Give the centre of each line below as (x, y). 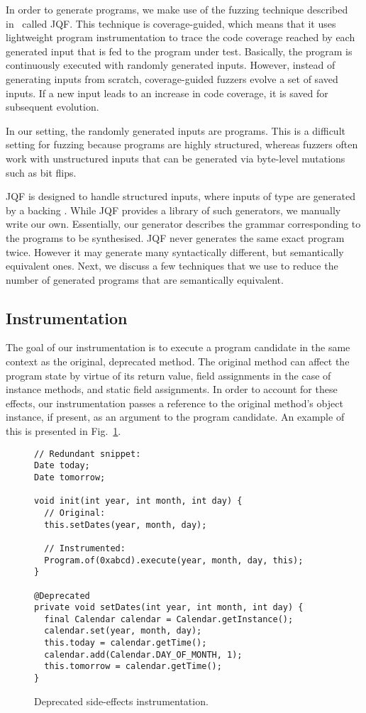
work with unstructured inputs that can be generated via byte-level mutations (176, 158)
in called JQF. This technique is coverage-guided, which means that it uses (171, 23)
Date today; (62, 466)
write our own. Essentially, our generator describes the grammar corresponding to (183, 224)
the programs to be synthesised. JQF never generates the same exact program (175, 237)
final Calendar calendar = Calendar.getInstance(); (169, 619)
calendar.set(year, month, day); (123, 631)
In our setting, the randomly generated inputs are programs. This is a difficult (176, 130)
